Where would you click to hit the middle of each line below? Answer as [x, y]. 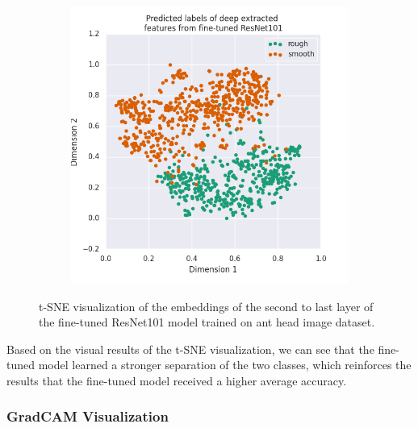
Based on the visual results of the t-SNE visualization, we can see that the [190, 349]
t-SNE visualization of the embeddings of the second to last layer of [206, 306]
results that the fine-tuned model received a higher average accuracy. [177, 380]
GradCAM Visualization [88, 416]
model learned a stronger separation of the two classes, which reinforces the [225, 365]
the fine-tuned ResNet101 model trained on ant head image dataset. [207, 322]
